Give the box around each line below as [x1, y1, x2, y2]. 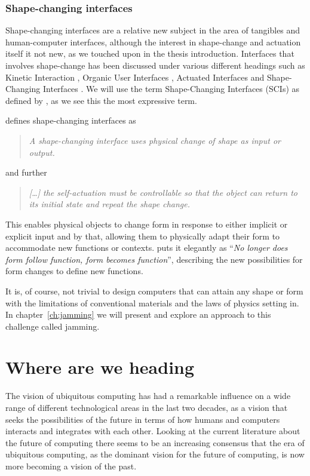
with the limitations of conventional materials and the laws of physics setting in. [5, 296, 299, 309]
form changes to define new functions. [5, 265, 143, 277]
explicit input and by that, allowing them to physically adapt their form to [5, 229, 280, 242]
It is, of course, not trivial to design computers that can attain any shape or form [5, 284, 303, 297]
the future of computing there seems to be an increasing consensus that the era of [5, 436, 305, 449]
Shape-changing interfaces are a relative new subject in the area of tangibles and [5, 24, 300, 36]
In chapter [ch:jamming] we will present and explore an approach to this [5, 308, 271, 321]
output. [29, 146, 55, 158]
